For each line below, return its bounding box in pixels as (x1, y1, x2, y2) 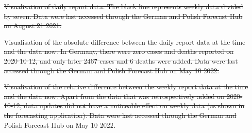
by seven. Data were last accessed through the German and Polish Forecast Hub (4, 11, 243, 21)
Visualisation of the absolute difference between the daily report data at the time (4, 36, 246, 47)
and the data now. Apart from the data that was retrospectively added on (4, 91, 224, 101)
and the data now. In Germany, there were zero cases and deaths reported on (4, 46, 234, 56)
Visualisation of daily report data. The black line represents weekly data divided (4, 1, 243, 11)
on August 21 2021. (4, 20, 62, 31)
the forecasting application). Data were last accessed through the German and (4, 110, 236, 120)
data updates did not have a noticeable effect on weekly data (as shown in (24, 100, 245, 111)
